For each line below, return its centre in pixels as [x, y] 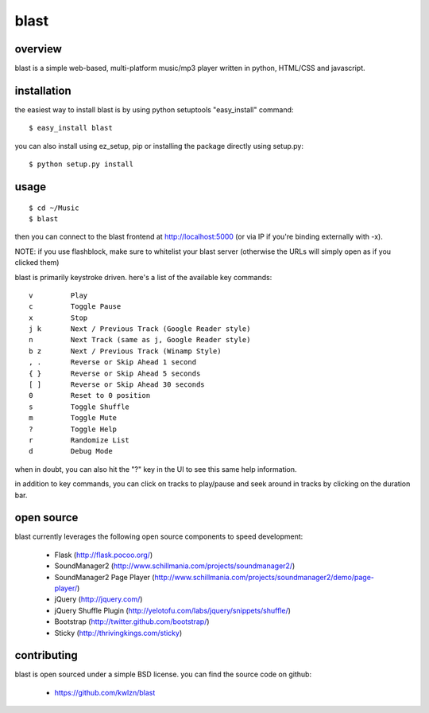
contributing [46, 655]
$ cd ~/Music [54, 208]
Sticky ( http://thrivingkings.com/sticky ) [118, 633]
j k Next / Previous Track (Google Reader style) [140, 329]
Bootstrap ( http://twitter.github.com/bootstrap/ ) [132, 621]
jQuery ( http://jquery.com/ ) [99, 599]
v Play [58, 295]
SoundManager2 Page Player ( [104, 577]
